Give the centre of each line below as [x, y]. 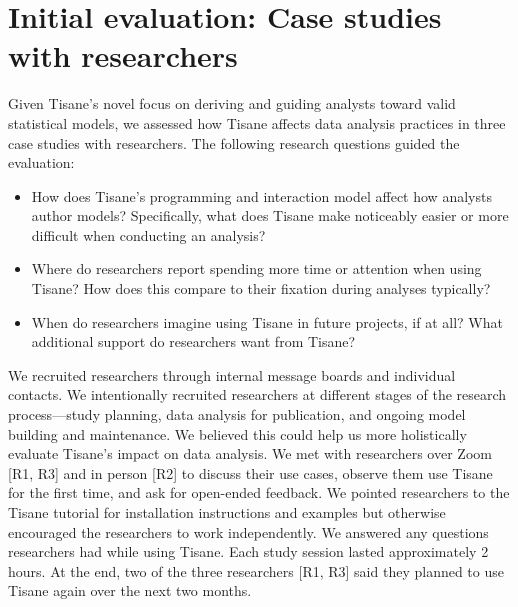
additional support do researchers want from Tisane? [193, 341]
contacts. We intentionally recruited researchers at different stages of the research [257, 394]
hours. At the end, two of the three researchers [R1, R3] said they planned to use [256, 570]
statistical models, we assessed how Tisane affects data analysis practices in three [257, 122]
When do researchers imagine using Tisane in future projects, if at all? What [267, 321]
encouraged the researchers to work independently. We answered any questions [248, 531]
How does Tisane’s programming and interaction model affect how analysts [261, 195]
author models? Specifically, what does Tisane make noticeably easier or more [270, 215]
